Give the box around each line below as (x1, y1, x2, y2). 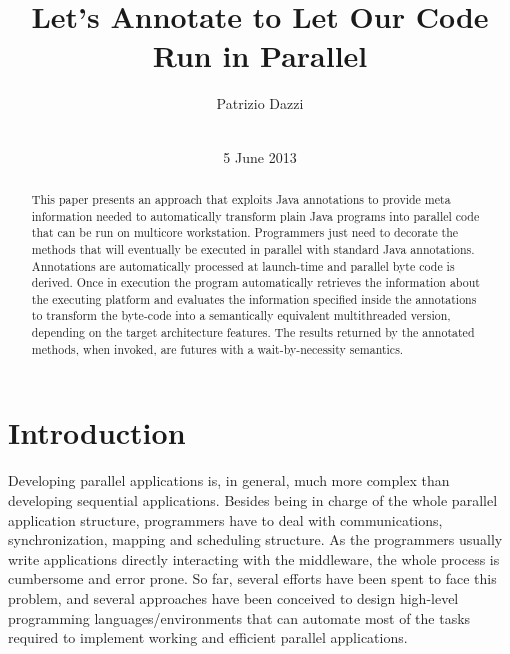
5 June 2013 (223, 146, 297, 167)
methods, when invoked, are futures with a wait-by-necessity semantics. (31, 340, 404, 357)
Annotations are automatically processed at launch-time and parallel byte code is (31, 257, 455, 274)
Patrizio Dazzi (216, 93, 304, 114)
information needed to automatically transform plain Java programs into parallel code (31, 207, 480, 224)
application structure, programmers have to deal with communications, (8, 509, 443, 530)
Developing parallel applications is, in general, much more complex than (8, 470, 450, 491)
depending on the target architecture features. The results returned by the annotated (31, 324, 475, 341)
